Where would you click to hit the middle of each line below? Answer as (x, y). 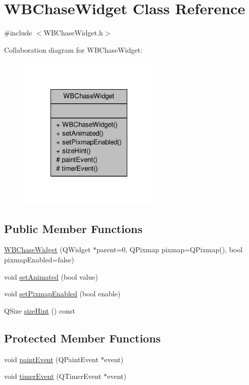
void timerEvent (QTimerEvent (53, 376)
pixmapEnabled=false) (39, 260)
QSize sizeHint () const (40, 310)
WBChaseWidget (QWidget (47, 249)
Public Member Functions (73, 228)
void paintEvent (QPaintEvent (51, 359)
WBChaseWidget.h (73, 33)
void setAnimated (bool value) (51, 276)
